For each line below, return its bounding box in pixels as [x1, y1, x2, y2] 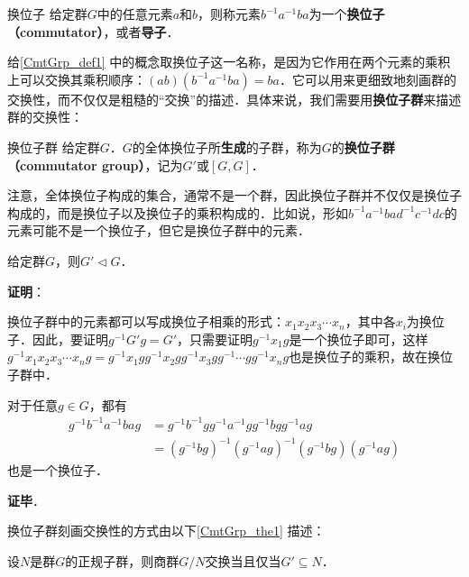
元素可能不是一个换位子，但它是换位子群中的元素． [7, 221, 310, 240]
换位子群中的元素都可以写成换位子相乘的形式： [7, 312, 285, 331]
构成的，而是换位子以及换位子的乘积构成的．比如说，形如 [7, 203, 348, 222]
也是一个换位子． [7, 461, 108, 480]
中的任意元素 [97, 5, 173, 23]
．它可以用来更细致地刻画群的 [279, 69, 456, 88]
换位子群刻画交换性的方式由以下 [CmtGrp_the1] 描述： [7, 521, 326, 540]
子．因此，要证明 [7, 329, 108, 348]
